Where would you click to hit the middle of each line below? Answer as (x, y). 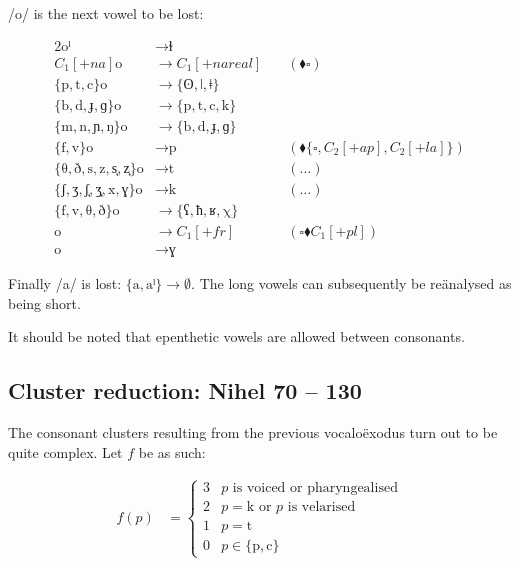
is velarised (321, 507)
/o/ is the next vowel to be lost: (106, 13)
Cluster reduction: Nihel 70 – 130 (185, 390)
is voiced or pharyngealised (315, 488)
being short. (44, 302)
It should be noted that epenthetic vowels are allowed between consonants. (236, 336)
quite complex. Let (65, 451)
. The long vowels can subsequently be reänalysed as (351, 282)
